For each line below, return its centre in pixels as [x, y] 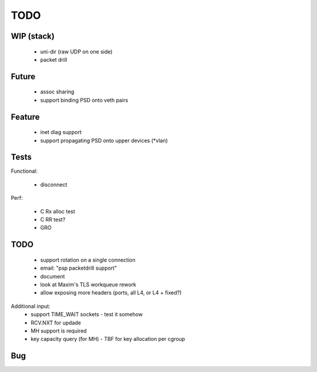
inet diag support [61, 132]
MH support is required [59, 331]
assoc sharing [57, 92]
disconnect [54, 185]
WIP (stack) [33, 36]
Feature [25, 117]
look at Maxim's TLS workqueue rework [88, 284]
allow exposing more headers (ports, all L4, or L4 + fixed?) [111, 293]
